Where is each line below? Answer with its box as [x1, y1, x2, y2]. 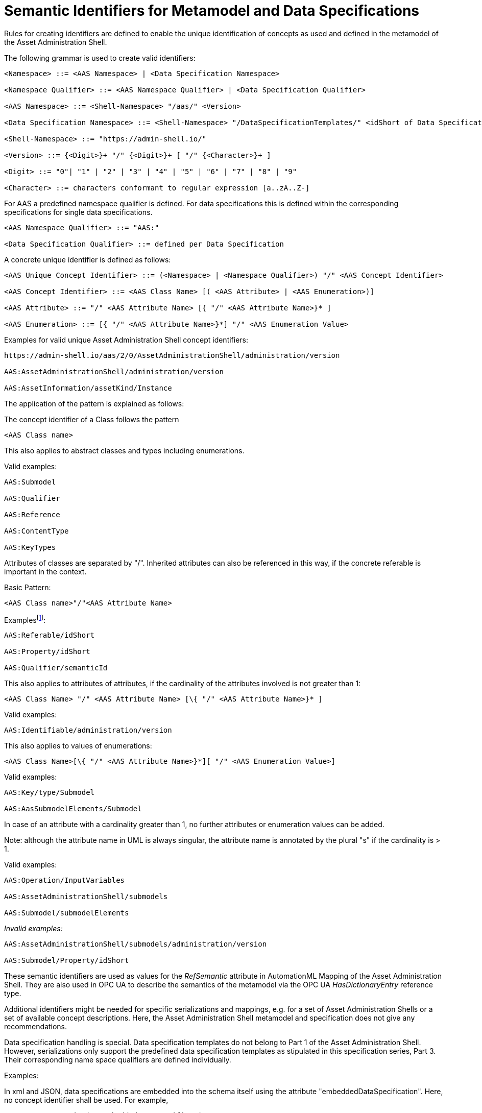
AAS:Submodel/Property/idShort [4, 956, 129, 965]
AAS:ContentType [4, 526, 69, 535]
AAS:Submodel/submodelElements [4, 909, 129, 917]
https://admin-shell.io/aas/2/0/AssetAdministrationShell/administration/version [4, 351, 340, 359]
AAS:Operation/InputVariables [4, 876, 125, 885]
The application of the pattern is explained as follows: [4, 399, 184, 408]
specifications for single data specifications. [4, 207, 153, 216]
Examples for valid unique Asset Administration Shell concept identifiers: [4, 335, 249, 344]
